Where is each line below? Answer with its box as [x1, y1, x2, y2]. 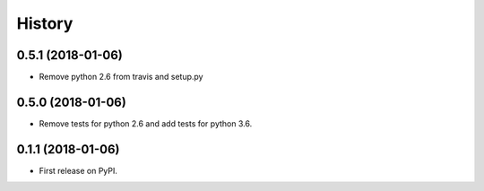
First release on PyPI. [39, 165, 118, 176]
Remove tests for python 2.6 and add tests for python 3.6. [39, 117, 253, 129]
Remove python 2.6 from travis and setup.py [39, 72, 203, 82]
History [16, 13, 73, 33]
